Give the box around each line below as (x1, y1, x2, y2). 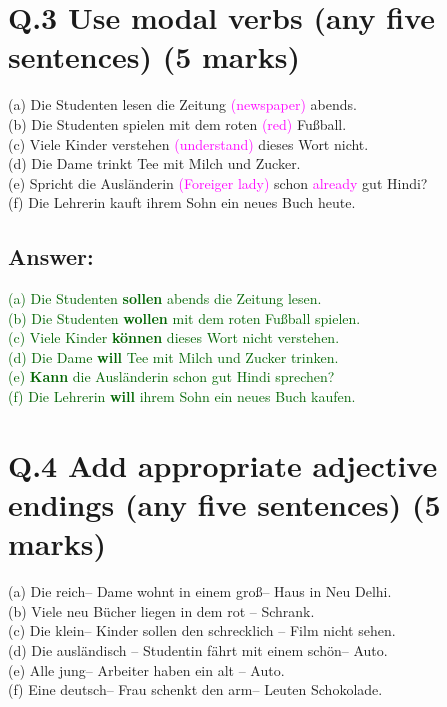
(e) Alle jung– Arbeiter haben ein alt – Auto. (8, 659, 285, 680)
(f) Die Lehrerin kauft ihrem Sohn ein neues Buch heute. (8, 192, 356, 213)
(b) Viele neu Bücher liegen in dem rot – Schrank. (8, 600, 315, 621)
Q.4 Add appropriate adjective (8, 444, 438, 485)
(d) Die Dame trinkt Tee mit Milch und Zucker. (8, 153, 301, 174)
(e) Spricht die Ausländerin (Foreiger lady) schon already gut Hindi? (8, 172, 428, 193)
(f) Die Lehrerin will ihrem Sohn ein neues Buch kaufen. (8, 386, 356, 407)
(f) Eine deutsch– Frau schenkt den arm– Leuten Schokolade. (8, 679, 383, 700)
